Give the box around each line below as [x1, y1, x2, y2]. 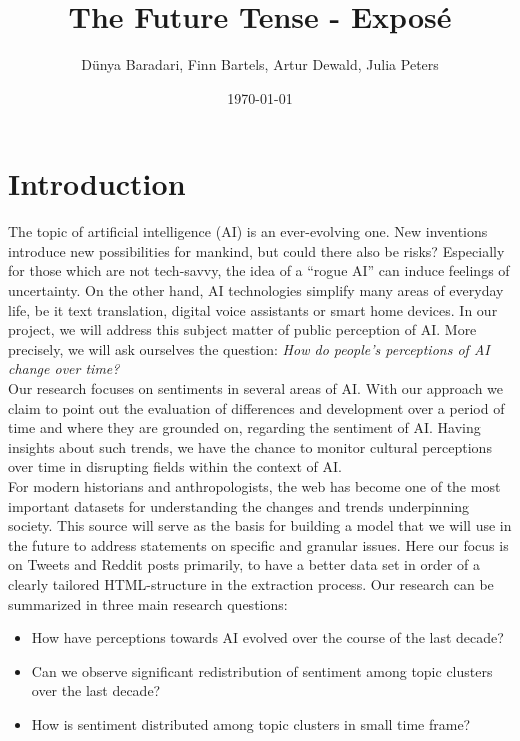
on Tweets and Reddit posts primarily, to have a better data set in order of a [8, 554, 481, 575]
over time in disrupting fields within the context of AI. [8, 456, 342, 477]
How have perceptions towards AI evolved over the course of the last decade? [31, 627, 504, 648]
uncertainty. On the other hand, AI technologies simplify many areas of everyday [8, 280, 504, 301]
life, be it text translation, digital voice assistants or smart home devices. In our [8, 299, 498, 320]
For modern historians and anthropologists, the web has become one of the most [8, 475, 501, 496]
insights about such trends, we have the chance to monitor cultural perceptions [8, 436, 492, 457]
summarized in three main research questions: [8, 593, 288, 614]
